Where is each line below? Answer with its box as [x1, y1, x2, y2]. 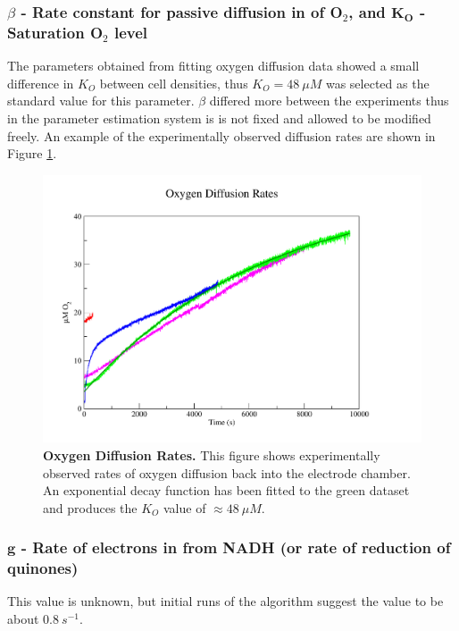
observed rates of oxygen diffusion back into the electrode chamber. [43, 463, 411, 482]
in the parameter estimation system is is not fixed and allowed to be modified [7, 108, 431, 127]
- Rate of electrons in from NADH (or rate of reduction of [21, 536, 451, 559]
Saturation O [7, 21, 104, 43]
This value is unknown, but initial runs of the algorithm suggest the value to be [7, 592, 444, 610]
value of [163, 498, 206, 517]
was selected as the [325, 73, 430, 92]
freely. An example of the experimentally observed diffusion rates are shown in [7, 126, 436, 145]
